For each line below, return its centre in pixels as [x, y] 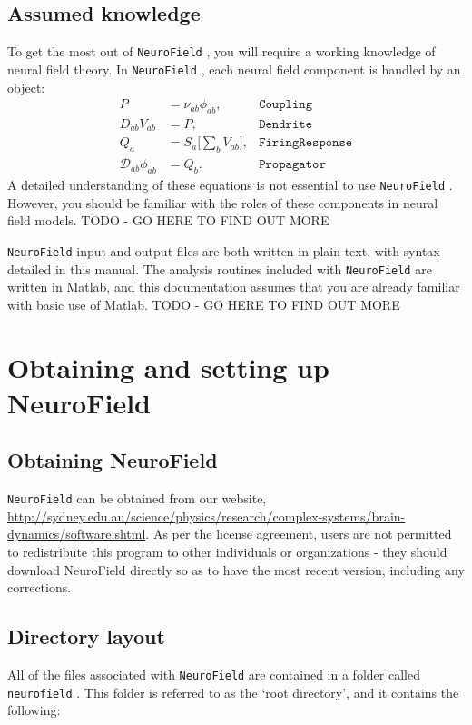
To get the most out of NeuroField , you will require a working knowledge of [221, 51]
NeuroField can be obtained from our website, [137, 498]
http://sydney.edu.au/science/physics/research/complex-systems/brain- [206, 516]
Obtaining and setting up [168, 367]
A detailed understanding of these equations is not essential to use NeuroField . [230, 185]
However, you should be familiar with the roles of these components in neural [223, 202]
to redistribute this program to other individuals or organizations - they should [227, 552]
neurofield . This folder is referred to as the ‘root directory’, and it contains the [233, 692]
